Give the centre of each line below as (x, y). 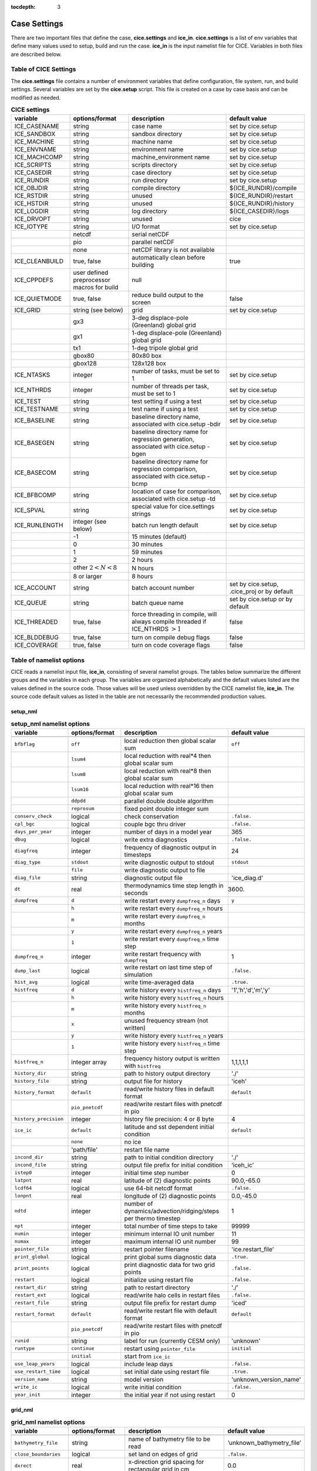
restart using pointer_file (160, 1349)
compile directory (156, 188)
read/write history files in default (169, 1089)
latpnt (23, 1181)
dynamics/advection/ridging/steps (172, 1211)
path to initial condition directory (169, 1157)
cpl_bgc (25, 824)
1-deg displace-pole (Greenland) (177, 333)
